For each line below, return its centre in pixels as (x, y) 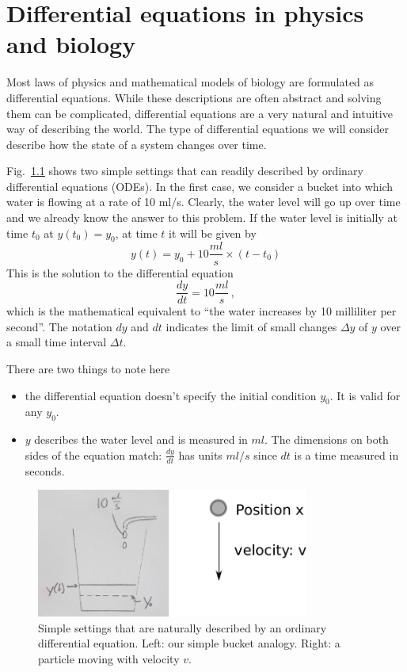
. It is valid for (365, 395)
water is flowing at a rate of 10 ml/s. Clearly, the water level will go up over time (203, 202)
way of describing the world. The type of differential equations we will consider (198, 129)
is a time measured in (346, 454)
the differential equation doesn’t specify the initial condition (171, 395)
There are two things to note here (88, 368)
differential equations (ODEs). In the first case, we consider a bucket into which (200, 186)
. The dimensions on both (326, 439)
